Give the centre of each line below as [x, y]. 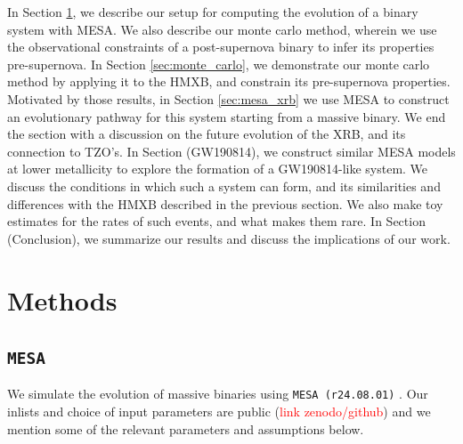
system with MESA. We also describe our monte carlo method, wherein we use [222, 29]
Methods [62, 299]
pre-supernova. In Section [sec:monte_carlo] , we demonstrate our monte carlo [219, 64]
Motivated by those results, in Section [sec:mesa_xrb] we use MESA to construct [228, 98]
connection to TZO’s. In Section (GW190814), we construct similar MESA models [231, 151]
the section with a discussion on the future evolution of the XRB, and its [207, 134]
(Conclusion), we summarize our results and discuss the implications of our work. [229, 238]
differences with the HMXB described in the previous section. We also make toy [225, 203]
